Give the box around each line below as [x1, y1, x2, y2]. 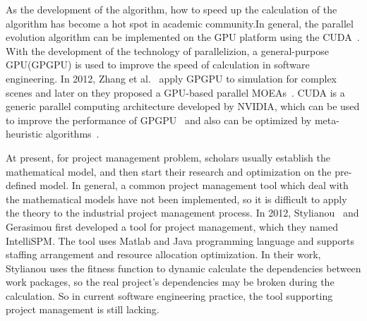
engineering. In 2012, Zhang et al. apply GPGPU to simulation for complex [6, 71, 337, 85]
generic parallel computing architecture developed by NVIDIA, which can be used [6, 99, 360, 114]
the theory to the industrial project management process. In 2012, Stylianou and [6, 205, 359, 220]
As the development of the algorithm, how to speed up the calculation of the [6, 2, 337, 16]
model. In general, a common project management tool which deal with [40, 178, 349, 193]
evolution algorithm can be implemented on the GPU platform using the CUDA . [6, 30, 360, 44]
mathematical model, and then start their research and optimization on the [6, 164, 332, 178]
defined [6, 178, 37, 193]
